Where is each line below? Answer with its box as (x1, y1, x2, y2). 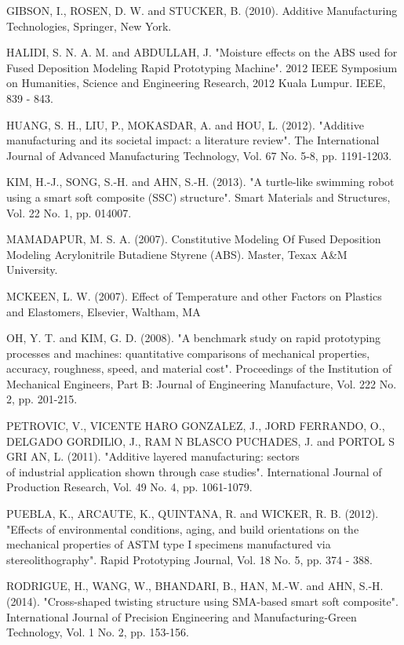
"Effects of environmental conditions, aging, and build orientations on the (6, 520, 359, 537)
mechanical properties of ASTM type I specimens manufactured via (6, 536, 331, 552)
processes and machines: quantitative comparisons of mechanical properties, (6, 344, 370, 361)
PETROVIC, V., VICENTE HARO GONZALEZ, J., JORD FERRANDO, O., (6, 417, 385, 434)
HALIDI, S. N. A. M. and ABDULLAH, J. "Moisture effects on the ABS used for (6, 44, 398, 60)
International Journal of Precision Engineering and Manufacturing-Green (6, 608, 357, 625)
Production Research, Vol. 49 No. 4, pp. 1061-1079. (6, 479, 253, 495)
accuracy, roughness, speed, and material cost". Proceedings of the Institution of (6, 360, 392, 377)
